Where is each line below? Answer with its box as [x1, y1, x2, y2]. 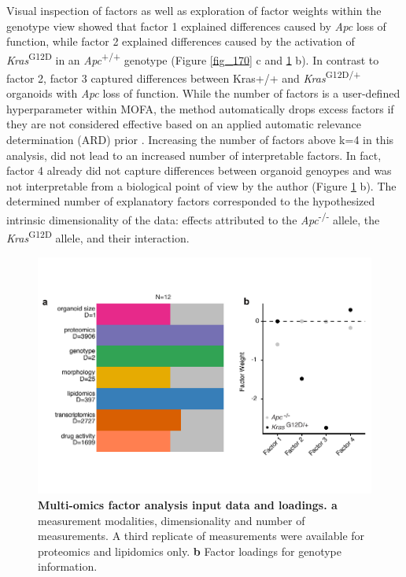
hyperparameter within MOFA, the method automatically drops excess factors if [6, 100, 394, 117]
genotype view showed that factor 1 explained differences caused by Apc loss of [6, 17, 386, 34]
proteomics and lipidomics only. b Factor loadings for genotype [38, 542, 341, 559]
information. [38, 558, 98, 575]
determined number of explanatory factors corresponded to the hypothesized [6, 193, 375, 209]
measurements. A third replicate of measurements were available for [38, 527, 365, 544]
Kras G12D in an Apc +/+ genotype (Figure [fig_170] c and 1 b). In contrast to [6, 49, 379, 68]
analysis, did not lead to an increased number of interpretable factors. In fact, [6, 146, 382, 163]
